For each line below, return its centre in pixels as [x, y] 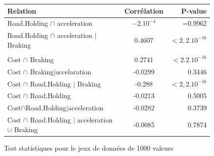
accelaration [73, 71]
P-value [194, 10]
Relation [22, 10]
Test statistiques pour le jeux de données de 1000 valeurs [89, 147]
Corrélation [144, 10]
